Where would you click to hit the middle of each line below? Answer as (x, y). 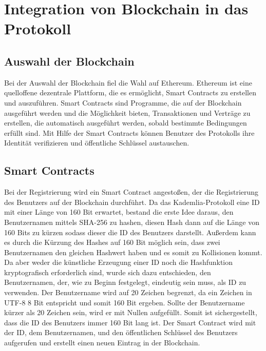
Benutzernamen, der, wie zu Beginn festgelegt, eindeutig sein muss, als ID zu (125, 282)
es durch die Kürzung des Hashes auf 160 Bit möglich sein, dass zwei (112, 242)
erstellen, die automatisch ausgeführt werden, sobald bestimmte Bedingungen (126, 123)
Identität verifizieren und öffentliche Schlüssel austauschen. (97, 143)
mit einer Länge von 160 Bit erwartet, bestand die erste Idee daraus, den (119, 212)
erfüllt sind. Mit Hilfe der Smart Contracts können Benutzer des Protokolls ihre (129, 132)
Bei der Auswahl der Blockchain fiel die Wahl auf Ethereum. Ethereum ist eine (128, 82)
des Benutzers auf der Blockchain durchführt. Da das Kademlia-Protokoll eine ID (132, 202)
